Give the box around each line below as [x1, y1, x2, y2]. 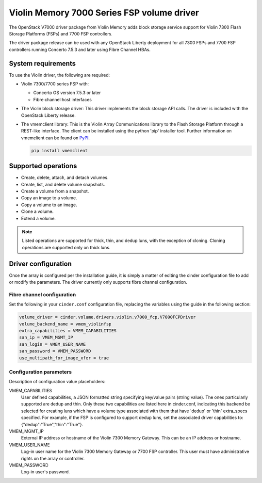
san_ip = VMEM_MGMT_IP [19, 335, 73, 340]
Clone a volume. [21, 209, 54, 214]
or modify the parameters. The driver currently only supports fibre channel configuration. [9, 279, 188, 285]
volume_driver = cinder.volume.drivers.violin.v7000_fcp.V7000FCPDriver [19, 314, 196, 320]
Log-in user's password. [21, 469, 70, 475]
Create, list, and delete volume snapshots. [21, 181, 105, 187]
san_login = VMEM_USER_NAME [19, 341, 86, 347]
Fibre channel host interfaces [33, 97, 92, 102]
